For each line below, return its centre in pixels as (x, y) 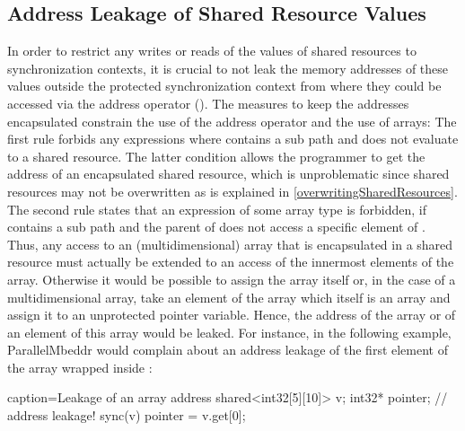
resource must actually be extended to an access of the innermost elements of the (231, 262)
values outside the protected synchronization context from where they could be (224, 86)
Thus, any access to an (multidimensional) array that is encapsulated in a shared (230, 244)
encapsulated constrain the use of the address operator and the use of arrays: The (232, 121)
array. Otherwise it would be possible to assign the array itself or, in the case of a (232, 279)
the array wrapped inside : (80, 367)
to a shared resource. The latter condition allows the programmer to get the (216, 156)
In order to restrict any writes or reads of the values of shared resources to (212, 51)
